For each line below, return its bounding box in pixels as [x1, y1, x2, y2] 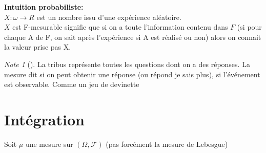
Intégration [4, 108, 85, 129]
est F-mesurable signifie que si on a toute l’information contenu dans [12, 21, 228, 32]
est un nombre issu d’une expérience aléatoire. [36, 11, 181, 22]
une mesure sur [25, 138, 73, 149]
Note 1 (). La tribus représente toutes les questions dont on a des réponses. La [4, 58, 250, 69]
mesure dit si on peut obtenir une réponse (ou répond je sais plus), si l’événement [4, 69, 260, 79]
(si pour [237, 21, 262, 32]
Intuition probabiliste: [4, 2, 84, 12]
